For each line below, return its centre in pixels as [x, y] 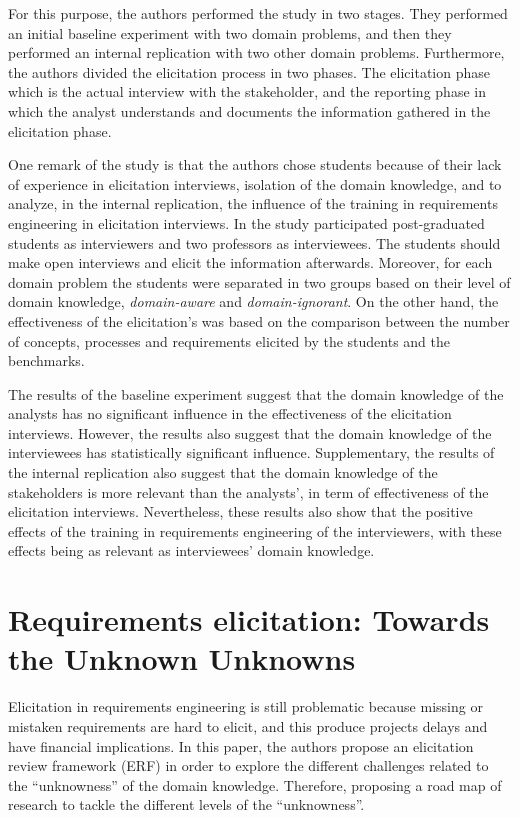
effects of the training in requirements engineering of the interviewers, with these [255, 530]
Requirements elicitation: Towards [249, 619]
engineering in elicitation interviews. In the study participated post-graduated [246, 222]
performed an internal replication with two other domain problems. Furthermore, [256, 52]
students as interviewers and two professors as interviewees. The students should [254, 242]
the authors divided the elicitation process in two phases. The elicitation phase [249, 71]
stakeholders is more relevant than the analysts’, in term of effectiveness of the [248, 491]
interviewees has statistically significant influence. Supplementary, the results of [251, 452]
